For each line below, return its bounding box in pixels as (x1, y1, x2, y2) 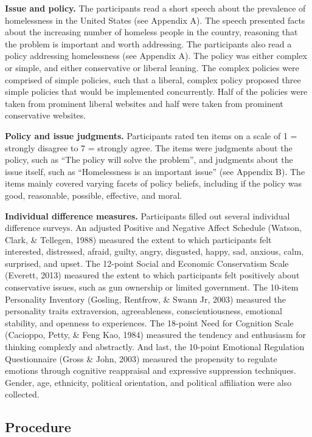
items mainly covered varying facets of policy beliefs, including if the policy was (5, 177, 302, 190)
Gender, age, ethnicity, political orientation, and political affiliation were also (5, 376, 292, 388)
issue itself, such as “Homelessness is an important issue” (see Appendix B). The (5, 165, 305, 177)
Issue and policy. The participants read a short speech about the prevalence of (5, 2, 306, 14)
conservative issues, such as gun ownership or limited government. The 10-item (5, 281, 299, 294)
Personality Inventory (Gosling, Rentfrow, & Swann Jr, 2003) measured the (5, 292, 286, 305)
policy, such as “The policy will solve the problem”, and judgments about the (5, 153, 293, 166)
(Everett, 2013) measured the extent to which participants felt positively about (5, 269, 300, 281)
